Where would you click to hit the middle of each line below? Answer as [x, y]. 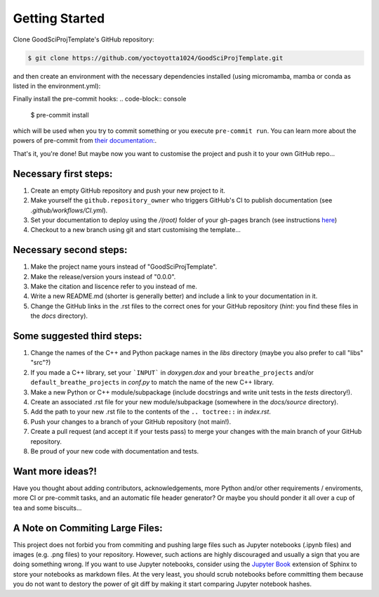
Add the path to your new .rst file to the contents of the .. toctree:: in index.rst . [151, 412]
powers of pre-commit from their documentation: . [85, 141]
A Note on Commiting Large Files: [88, 528]
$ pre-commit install [60, 115]
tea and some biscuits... [47, 508]
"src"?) [41, 363]
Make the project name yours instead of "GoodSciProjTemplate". [124, 267]
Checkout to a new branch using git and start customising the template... [136, 230]
